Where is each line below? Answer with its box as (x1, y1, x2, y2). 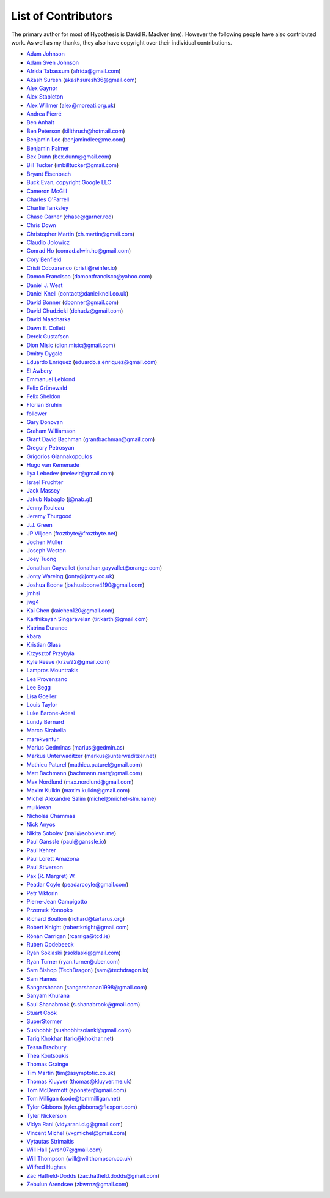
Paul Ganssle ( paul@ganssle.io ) (26, 838, 106, 846)
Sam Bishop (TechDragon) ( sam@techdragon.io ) (26, 967, 149, 974)
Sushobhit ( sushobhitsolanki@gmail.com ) (26, 1026, 131, 1033)
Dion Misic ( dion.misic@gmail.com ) (26, 341, 116, 349)
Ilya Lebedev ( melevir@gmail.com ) (26, 470, 114, 477)
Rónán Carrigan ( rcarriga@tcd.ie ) (26, 932, 111, 939)
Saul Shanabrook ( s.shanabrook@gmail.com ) (26, 1000, 141, 1008)
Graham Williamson (26, 427, 76, 434)
